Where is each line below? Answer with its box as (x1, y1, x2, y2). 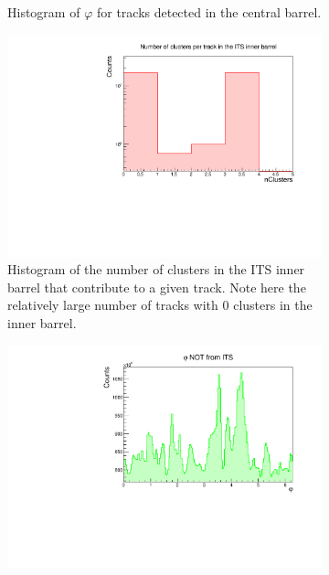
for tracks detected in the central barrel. (96, 3, 322, 21)
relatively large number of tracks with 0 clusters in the (7, 295, 313, 314)
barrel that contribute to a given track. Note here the (7, 277, 306, 296)
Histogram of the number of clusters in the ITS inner (7, 260, 305, 279)
